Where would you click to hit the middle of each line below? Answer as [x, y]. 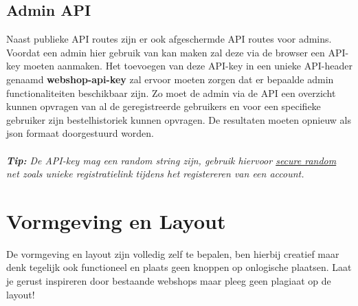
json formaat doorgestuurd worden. [80, 133]
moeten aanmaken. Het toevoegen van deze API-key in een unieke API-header [188, 66]
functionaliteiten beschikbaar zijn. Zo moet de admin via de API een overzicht [171, 92]
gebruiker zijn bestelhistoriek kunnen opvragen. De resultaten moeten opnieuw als [179, 119]
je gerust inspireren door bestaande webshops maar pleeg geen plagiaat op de [169, 281]
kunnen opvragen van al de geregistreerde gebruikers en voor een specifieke [164, 106]
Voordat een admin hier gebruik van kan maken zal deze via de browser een [166, 52]
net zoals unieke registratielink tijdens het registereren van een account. [155, 174]
